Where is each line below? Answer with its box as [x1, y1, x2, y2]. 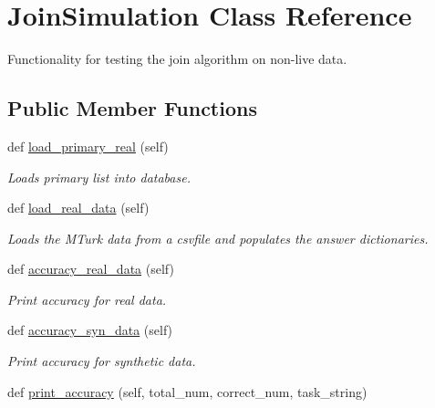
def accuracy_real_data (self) [7, 259, 174, 278]
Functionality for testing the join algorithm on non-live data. [7, 49, 347, 68]
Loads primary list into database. [7, 167, 191, 186]
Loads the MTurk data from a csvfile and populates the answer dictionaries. [7, 228, 429, 247]
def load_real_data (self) [7, 198, 150, 217]
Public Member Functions [7, 94, 257, 122]
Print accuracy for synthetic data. [7, 351, 196, 371]
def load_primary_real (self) [7, 136, 169, 155]
